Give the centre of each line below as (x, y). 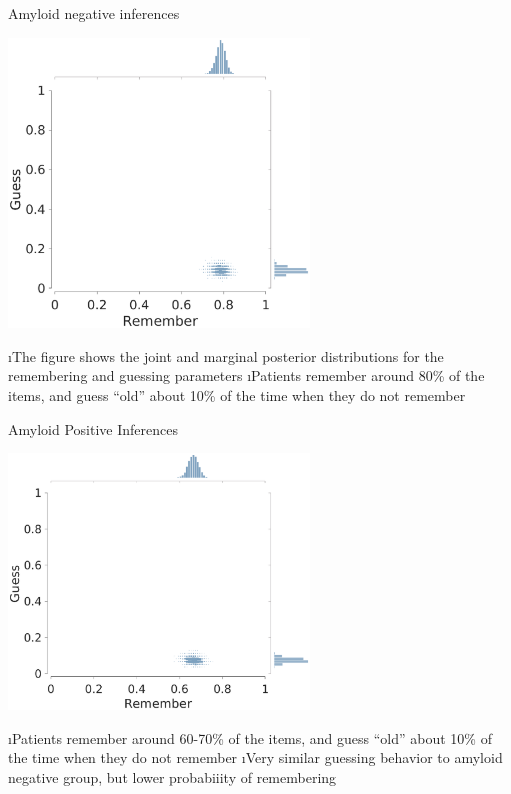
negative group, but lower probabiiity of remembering (172, 776)
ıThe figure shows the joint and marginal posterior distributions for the (226, 355)
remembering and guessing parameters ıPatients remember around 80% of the (246, 375)
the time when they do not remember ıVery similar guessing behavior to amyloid (255, 757)
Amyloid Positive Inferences (93, 428)
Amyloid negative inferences (94, 13)
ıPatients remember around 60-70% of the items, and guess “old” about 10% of (250, 737)
